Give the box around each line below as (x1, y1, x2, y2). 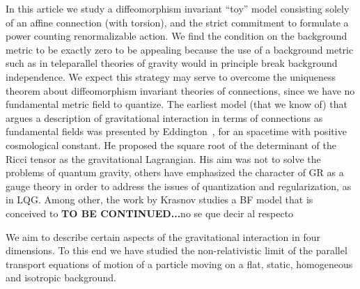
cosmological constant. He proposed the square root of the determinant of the (6, 137, 336, 152)
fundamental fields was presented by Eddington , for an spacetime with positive (6, 124, 347, 139)
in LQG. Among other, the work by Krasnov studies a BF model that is (6, 192, 313, 207)
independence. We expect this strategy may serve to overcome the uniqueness (6, 69, 336, 84)
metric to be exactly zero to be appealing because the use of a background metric (6, 42, 354, 56)
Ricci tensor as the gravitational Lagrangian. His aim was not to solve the (6, 151, 321, 166)
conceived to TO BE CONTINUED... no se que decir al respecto (6, 205, 294, 220)
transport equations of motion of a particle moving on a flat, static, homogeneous (6, 256, 353, 271)
